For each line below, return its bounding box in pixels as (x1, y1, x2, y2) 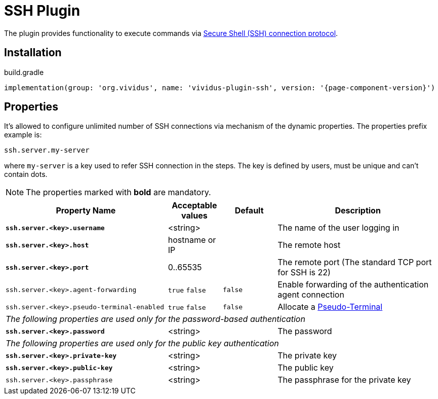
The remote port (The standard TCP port (277, 257, 432, 268)
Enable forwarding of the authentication (277, 279, 429, 290)
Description (335, 205, 381, 216)
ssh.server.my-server (4, 146, 90, 155)
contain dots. (4, 170, 48, 179)
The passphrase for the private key (277, 375, 411, 385)
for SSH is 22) (277, 267, 331, 278)
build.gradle (4, 67, 44, 77)
